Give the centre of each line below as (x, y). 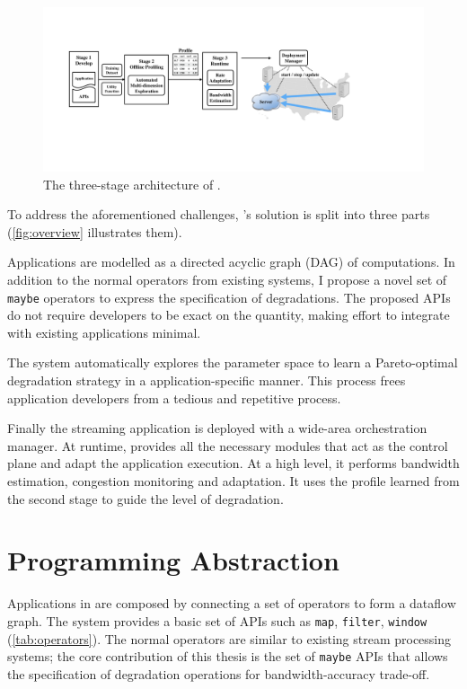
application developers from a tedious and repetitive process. (174, 397)
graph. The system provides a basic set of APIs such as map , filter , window (217, 620)
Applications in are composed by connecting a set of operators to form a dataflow (232, 603)
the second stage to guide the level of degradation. (145, 498)
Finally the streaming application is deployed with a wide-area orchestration (217, 428)
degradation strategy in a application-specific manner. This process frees (207, 380)
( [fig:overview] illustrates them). (95, 231)
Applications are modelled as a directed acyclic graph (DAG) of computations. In (231, 262)
